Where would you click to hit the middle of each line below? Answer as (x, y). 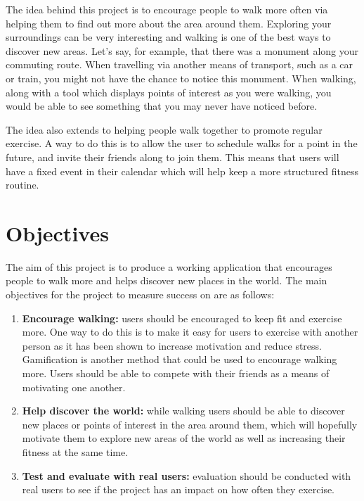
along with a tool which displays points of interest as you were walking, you (169, 92)
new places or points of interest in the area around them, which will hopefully (190, 424)
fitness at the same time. (75, 451)
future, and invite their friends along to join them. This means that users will (173, 157)
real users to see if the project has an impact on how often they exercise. (178, 489)
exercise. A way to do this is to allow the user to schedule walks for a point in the (182, 143)
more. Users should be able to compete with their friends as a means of (176, 373)
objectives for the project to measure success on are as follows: (140, 294)
